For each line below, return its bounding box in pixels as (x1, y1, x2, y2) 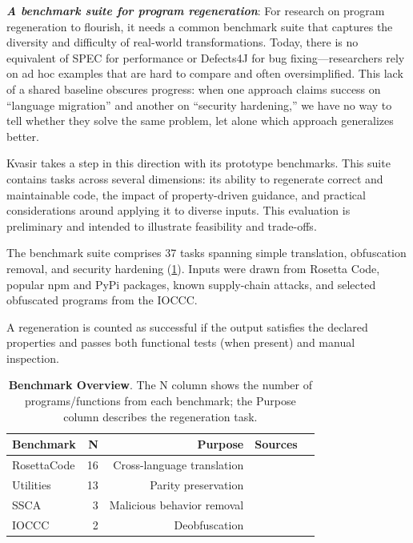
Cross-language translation (113, 457, 244, 473)
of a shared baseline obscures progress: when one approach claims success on (6, 80, 381, 97)
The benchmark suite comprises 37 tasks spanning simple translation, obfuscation (6, 244, 407, 261)
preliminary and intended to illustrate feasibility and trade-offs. (6, 217, 317, 234)
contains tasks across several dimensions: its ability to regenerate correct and (6, 170, 383, 187)
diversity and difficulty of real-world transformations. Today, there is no (6, 34, 359, 50)
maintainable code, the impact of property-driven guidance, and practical (6, 186, 366, 203)
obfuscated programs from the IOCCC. (6, 292, 198, 308)
